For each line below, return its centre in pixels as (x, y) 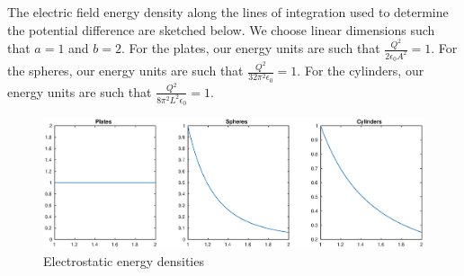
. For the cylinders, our (361, 71)
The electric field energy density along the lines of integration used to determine (228, 12)
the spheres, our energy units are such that (125, 71)
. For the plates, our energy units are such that (250, 48)
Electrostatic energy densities (124, 260)
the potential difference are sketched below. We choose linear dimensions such (221, 29)
